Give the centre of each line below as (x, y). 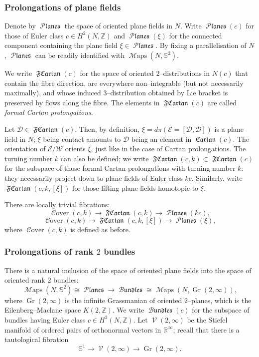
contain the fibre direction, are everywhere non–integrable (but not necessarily (124, 83)
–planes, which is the (220, 300)
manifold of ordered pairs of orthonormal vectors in (83, 329)
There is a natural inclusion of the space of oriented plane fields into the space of (128, 270)
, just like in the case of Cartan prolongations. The (168, 149)
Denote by (20, 26)
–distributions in (185, 73)
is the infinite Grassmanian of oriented (124, 300)
